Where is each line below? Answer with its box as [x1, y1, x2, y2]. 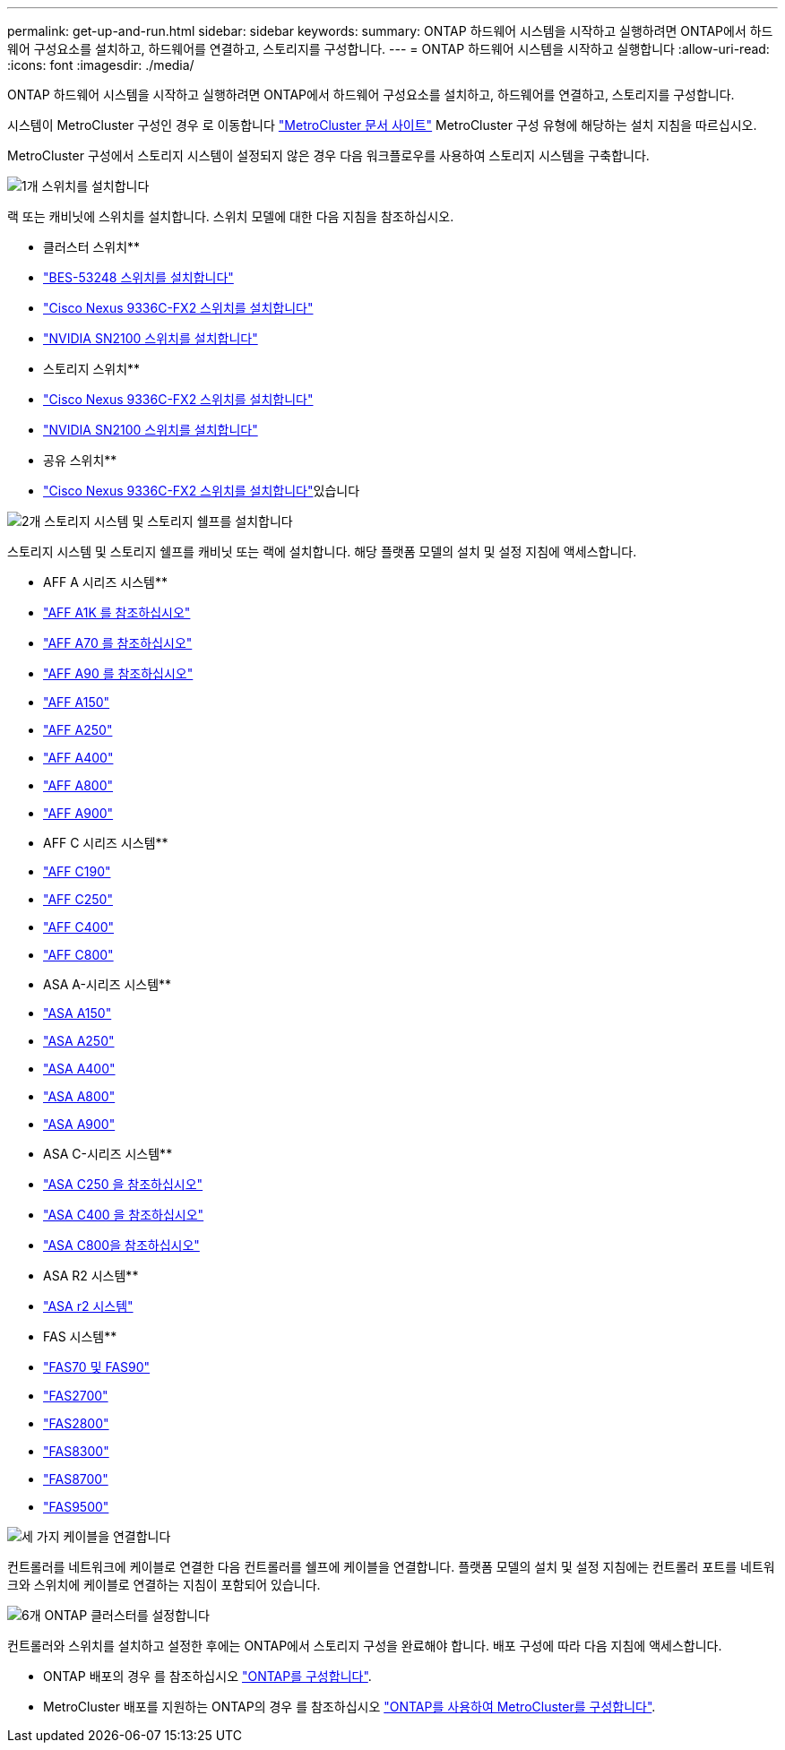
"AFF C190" [43, 864, 111, 879]
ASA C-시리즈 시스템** [43, 1146, 173, 1161]
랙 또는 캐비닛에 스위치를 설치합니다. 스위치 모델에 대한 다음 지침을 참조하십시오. [7, 209, 454, 224]
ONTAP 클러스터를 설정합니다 [44, 1608, 210, 1623]
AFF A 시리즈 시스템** [43, 574, 168, 590]
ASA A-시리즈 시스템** [43, 977, 172, 992]
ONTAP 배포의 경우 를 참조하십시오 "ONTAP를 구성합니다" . [43, 1668, 372, 1684]
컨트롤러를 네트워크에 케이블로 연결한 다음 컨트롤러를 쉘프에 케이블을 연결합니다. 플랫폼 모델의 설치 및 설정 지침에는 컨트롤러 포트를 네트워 [7, 1559, 775, 1574]
